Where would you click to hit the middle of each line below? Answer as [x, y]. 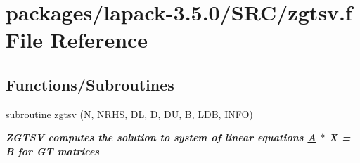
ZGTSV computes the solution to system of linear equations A [161, 137]
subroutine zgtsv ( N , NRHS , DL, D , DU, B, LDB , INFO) [129, 113]
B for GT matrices [53, 151]
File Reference [77, 40]
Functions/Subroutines [90, 84]
